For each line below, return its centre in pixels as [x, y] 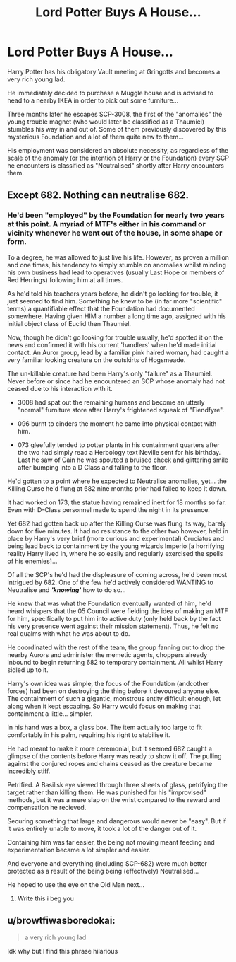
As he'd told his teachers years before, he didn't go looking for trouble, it [113, 294]
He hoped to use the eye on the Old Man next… [76, 884]
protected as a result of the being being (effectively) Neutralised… [103, 871]
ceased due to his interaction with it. [60, 388]
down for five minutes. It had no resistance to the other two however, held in [118, 531]
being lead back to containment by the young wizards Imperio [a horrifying [116, 546]
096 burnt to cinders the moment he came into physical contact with [117, 423]
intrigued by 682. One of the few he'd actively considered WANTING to [110, 582]
